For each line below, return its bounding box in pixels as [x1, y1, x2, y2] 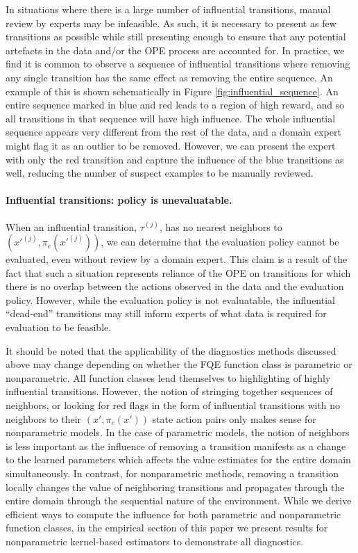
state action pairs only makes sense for [152, 411, 316, 426]
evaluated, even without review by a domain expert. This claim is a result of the [6, 252, 348, 266]
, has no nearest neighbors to [159, 219, 282, 234]
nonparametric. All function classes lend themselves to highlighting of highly [6, 370, 331, 385]
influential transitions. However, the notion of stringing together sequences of [6, 384, 333, 399]
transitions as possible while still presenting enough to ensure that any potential [6, 29, 346, 44]
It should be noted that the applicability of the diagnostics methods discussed [6, 343, 336, 358]
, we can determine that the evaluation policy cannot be [101, 234, 339, 249]
